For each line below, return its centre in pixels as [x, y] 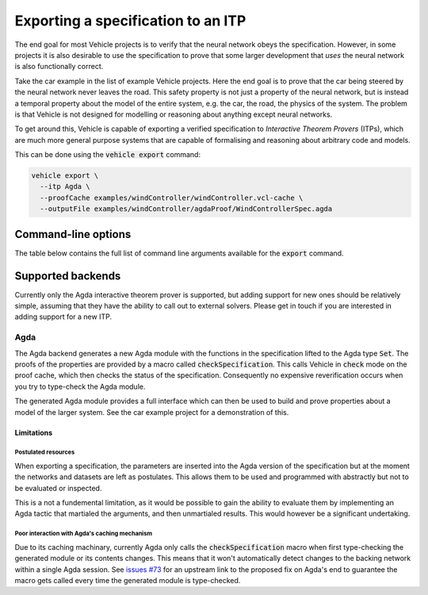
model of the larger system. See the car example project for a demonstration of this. [152, 412]
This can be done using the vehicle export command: [108, 155]
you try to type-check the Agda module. [80, 386]
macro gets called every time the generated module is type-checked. [128, 580]
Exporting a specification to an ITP [130, 21]
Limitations [34, 432]
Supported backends [68, 276]
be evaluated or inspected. [58, 488]
